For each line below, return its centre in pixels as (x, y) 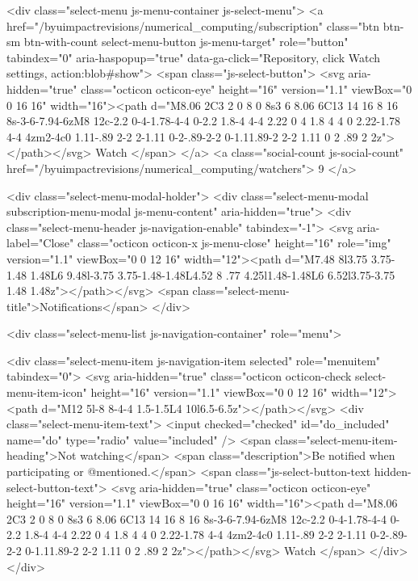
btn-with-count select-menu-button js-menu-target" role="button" (186, 42)
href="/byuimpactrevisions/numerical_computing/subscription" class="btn (193, 25)
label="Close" (40, 243)
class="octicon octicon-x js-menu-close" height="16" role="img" (234, 243)
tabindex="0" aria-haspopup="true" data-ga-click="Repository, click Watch (194, 57)
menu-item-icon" (47, 392)
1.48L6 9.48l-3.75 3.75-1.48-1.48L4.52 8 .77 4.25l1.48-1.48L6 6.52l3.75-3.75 (213, 274)
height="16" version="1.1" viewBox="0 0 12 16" (209, 392)
